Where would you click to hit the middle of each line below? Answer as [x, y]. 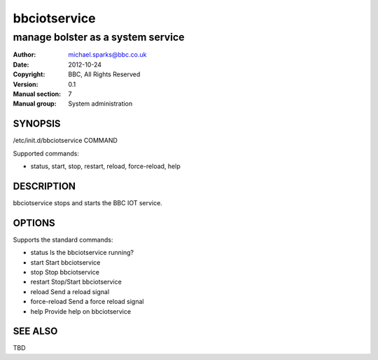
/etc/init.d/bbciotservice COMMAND [65, 141]
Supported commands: [46, 153]
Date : [21, 64]
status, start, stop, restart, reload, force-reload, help [106, 166]
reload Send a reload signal [70, 291]
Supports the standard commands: [63, 240]
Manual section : [37, 94]
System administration [100, 104]
